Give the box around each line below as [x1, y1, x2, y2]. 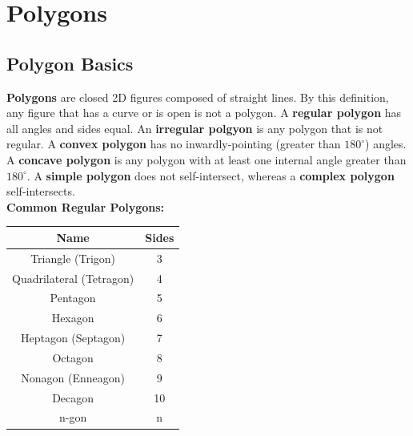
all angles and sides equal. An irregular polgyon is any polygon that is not [6, 119, 383, 136]
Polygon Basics [6, 50, 134, 75]
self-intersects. [6, 183, 75, 200]
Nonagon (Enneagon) [21, 369, 125, 386]
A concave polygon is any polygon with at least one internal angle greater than [6, 151, 407, 168]
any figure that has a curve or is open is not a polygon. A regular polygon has [6, 104, 402, 121]
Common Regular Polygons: [6, 198, 165, 215]
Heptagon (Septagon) [20, 329, 126, 346]
